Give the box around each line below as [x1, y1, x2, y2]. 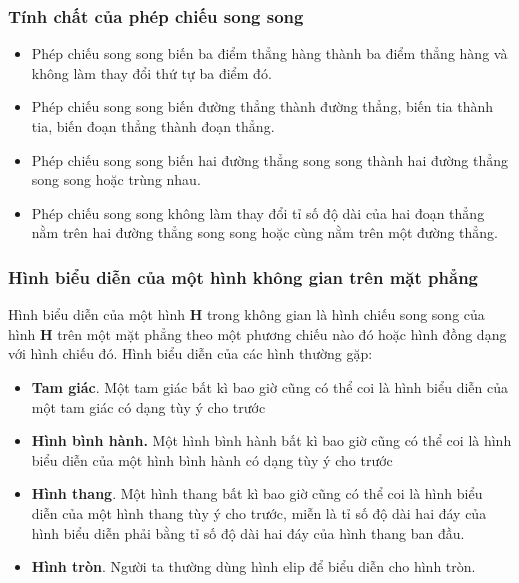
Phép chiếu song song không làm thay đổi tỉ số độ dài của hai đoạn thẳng [31, 202, 485, 223]
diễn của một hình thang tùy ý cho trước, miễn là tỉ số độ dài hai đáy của [31, 502, 487, 523]
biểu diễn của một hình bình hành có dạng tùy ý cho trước [31, 449, 393, 470]
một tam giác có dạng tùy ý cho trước [31, 396, 266, 417]
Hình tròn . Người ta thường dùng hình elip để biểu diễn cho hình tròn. [31, 556, 476, 577]
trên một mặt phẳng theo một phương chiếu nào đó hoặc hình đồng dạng [57, 323, 507, 344]
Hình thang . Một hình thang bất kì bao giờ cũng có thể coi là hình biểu [31, 483, 483, 504]
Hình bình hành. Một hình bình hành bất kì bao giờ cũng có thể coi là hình [31, 430, 512, 451]
